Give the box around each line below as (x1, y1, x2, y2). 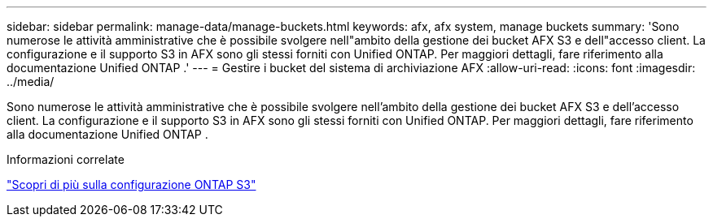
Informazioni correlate (7, 152, 125, 166)
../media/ (7, 75, 55, 88)
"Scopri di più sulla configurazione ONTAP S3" (7, 178, 256, 191)
